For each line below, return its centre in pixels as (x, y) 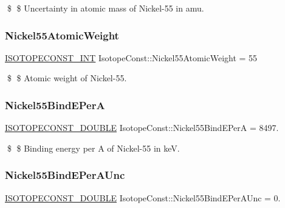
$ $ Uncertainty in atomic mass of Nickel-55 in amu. (105, 8)
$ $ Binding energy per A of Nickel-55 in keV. (93, 148)
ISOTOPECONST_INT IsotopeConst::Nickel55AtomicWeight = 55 (131, 57)
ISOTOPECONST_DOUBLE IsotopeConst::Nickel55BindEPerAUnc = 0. (143, 197)
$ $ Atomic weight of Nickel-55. (67, 78)
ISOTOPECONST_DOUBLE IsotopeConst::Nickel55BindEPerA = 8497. (142, 128)
